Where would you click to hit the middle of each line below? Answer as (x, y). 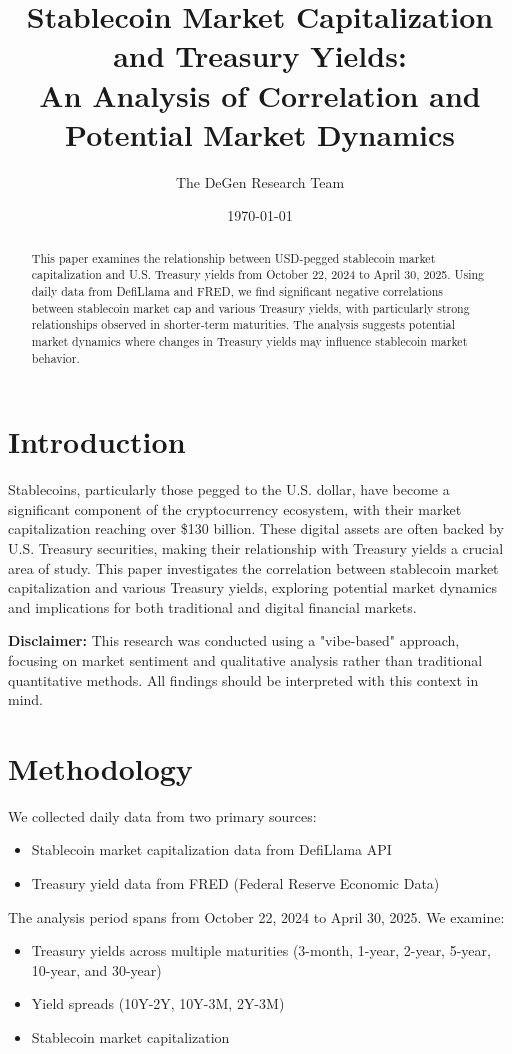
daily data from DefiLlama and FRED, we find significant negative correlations (237, 290)
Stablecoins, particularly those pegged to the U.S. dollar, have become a (229, 489)
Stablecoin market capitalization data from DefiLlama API (211, 849)
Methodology (100, 767)
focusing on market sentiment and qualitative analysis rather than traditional (245, 659)
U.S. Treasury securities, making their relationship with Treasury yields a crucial (256, 547)
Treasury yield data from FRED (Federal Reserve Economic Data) (235, 883)
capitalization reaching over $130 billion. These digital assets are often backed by (256, 528)
